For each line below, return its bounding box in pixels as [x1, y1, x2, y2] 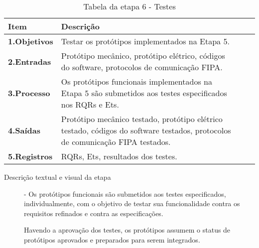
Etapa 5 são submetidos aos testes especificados [61, 87, 227, 99]
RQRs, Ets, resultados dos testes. [61, 150, 177, 162]
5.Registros [8, 150, 53, 162]
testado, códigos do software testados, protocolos [61, 124, 231, 136]
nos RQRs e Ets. [61, 99, 119, 110]
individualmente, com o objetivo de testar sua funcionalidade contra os [24, 198, 240, 209]
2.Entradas [8, 55, 51, 67]
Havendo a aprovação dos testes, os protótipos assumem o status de [24, 225, 231, 235]
